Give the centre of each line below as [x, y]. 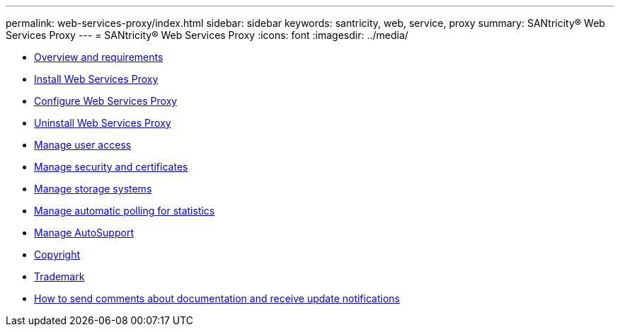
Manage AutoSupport [84, 233]
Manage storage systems [93, 189]
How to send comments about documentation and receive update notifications [217, 298]
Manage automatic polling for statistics [125, 211]
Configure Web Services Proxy [106, 101]
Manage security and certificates [111, 167]
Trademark [59, 276]
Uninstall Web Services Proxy [103, 123]
